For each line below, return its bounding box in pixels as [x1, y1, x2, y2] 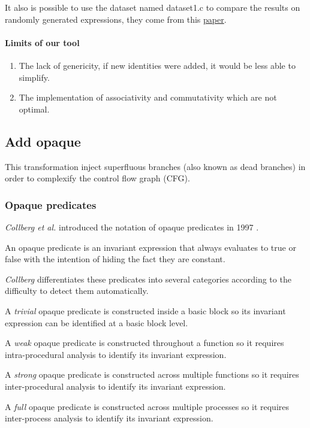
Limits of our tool [5, 36, 80, 48]
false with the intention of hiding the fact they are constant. [5, 253, 225, 265]
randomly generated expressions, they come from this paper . [5, 13, 227, 25]
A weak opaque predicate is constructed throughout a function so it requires [5, 336, 284, 349]
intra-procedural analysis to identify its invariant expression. [5, 348, 227, 360]
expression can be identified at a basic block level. [5, 316, 188, 329]
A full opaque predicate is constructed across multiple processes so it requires [5, 400, 289, 412]
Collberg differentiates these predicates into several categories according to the [5, 272, 291, 285]
